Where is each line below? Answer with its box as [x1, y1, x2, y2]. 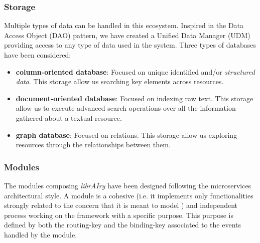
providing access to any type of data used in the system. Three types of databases [4, 40, 256, 50]
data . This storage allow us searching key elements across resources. [16, 76, 224, 87]
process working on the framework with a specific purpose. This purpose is [4, 209, 233, 220]
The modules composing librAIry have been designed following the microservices [4, 180, 251, 190]
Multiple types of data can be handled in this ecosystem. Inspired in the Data [4, 20, 244, 31]
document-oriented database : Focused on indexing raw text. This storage [16, 93, 253, 103]
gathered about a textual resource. [16, 112, 122, 123]
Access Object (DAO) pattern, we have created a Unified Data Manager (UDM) [4, 30, 250, 40]
